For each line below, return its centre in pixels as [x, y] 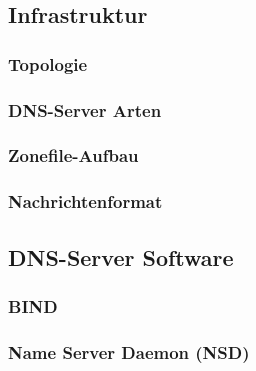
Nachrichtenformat [85, 201]
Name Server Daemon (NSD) [129, 351]
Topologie [48, 63]
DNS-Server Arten [85, 109]
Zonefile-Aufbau [73, 155]
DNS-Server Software [121, 256]
